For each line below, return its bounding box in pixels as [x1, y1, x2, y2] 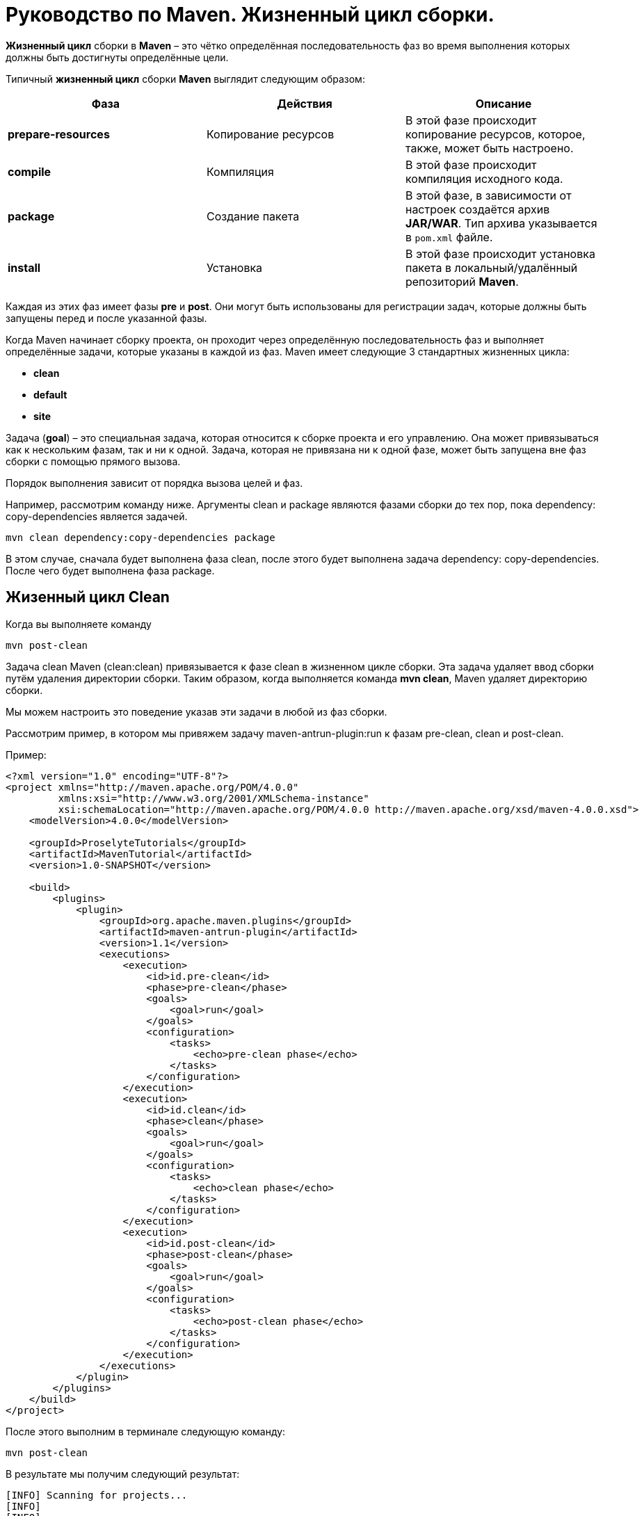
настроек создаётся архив [405, 202, 550, 216]
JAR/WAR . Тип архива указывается [405, 216, 597, 230]
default [33, 388, 67, 401]
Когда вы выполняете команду [6, 618, 152, 630]
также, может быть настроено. [405, 140, 574, 155]
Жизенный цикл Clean [6, 588, 170, 606]
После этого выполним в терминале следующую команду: [6, 1425, 286, 1437]
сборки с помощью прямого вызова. [6, 455, 181, 467]
